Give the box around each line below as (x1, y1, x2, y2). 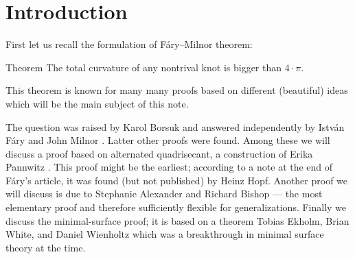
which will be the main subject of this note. (5, 96, 189, 110)
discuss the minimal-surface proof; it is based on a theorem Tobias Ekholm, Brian (5, 213, 350, 227)
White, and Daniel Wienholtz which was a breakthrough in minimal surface (5, 227, 324, 241)
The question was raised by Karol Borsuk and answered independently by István (5, 119, 345, 134)
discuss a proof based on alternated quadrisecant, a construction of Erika (5, 146, 313, 160)
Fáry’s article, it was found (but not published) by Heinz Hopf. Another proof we (5, 173, 348, 187)
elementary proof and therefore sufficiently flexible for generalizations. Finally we (5, 200, 347, 214)
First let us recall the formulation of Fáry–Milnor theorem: (5, 37, 253, 51)
